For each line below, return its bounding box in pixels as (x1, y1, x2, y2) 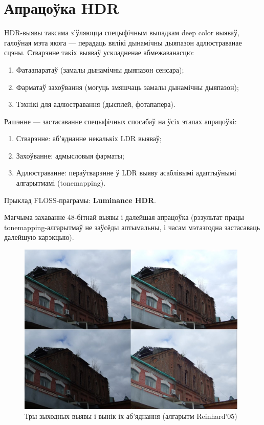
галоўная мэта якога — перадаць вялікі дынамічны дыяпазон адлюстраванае (4, 37, 242, 48)
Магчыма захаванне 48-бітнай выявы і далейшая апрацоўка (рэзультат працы (4, 212, 244, 222)
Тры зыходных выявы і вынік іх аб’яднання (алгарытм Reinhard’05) (25, 411, 237, 421)
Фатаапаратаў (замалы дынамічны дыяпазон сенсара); (16, 64, 184, 75)
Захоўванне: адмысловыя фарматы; (16, 150, 124, 161)
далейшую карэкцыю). (4, 232, 74, 242)
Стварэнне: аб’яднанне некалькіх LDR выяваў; (16, 133, 162, 144)
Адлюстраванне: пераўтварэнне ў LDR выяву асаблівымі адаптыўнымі (16, 167, 236, 178)
